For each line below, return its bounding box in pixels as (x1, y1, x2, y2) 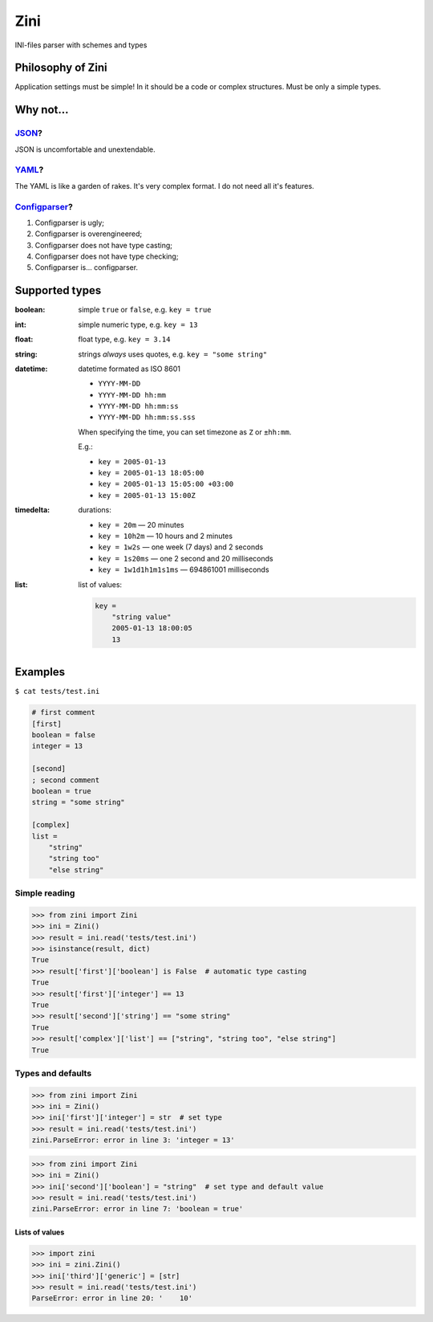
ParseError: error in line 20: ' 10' (31, 1294, 192, 1303)
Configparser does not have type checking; (34, 251, 179, 261)
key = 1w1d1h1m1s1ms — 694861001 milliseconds (98, 565, 269, 574)
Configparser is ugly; (34, 218, 104, 227)
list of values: (78, 579, 123, 590)
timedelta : (14, 505, 51, 515)
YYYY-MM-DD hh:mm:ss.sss (98, 413, 196, 422)
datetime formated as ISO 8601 (78, 364, 180, 373)
